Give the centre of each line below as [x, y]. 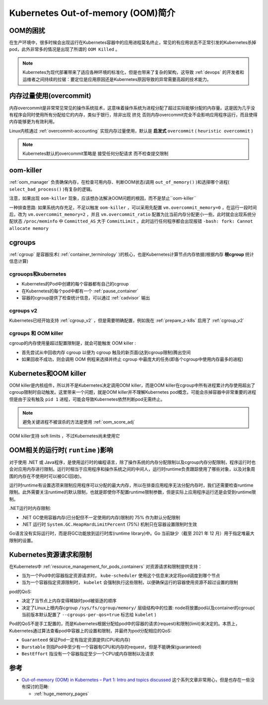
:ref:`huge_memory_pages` [62, 694]
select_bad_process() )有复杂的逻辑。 [52, 189]
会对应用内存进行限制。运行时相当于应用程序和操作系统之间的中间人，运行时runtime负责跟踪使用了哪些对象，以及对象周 [132, 469]
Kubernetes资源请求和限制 [51, 554]
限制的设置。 [22, 540]
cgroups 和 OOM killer [36, 333]
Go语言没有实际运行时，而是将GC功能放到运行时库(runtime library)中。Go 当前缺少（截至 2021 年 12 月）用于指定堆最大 [132, 533]
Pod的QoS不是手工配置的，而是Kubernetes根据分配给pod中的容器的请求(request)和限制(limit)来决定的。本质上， [125, 624]
